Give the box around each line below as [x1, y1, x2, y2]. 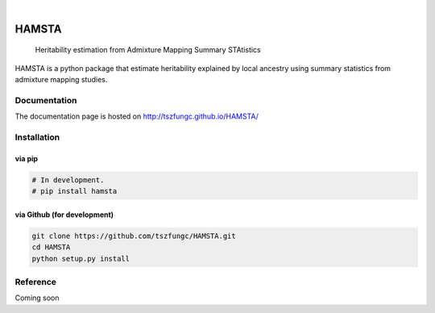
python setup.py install [31, 254, 130, 263]
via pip [14, 153, 39, 163]
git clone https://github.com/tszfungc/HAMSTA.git [31, 231, 237, 240]
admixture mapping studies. [14, 75, 108, 85]
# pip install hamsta [31, 186, 118, 196]
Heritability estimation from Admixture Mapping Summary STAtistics [35, 45, 261, 55]
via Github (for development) [14, 210, 114, 219]
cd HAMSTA [31, 243, 71, 252]
